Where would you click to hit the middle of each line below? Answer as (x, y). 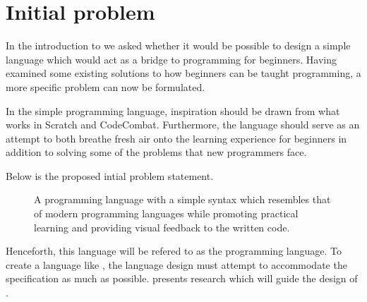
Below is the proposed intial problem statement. (110, 175)
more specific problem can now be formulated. (106, 86)
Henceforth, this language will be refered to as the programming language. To (174, 251)
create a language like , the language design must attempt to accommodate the (176, 264)
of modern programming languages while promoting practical (166, 213)
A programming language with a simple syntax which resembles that (182, 199)
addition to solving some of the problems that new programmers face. (156, 152)
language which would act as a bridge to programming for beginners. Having (171, 59)
